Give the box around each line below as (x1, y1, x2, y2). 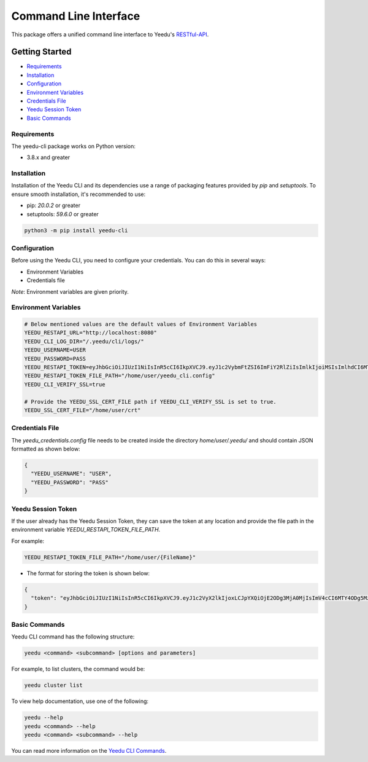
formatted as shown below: (11, 446, 80, 453)
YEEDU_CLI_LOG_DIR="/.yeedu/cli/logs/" (24, 338, 144, 345)
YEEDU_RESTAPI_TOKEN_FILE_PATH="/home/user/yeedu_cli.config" (24, 372, 215, 379)
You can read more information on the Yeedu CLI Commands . (11, 747, 167, 754)
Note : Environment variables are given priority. (11, 288, 129, 295)
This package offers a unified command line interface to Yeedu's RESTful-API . (11, 31, 209, 38)
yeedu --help (24, 714, 64, 721)
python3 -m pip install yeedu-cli (24, 227, 128, 234)
